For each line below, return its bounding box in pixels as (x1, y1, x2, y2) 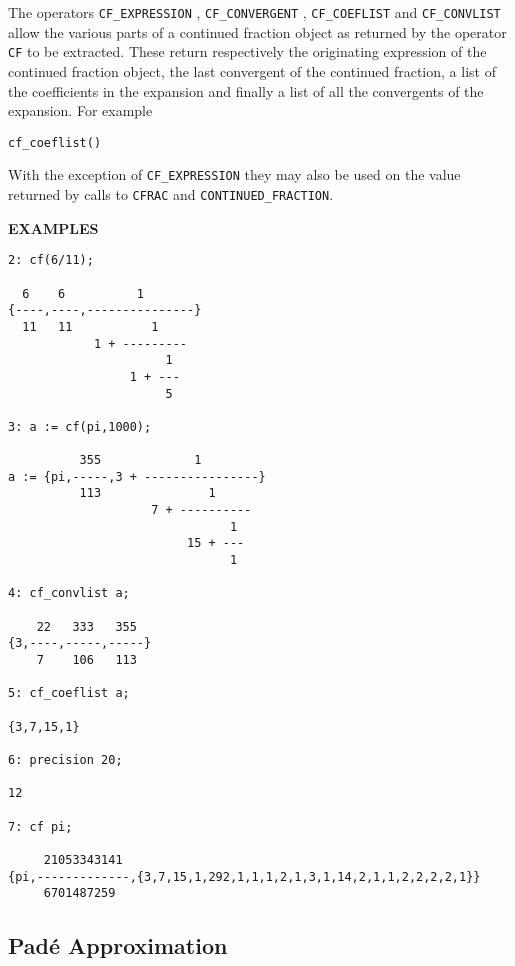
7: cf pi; (8, 819, 73, 834)
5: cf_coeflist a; (8, 686, 130, 701)
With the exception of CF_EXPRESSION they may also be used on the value (8, 164, 461, 185)
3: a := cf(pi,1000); (8, 419, 152, 434)
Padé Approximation (8, 930, 228, 961)
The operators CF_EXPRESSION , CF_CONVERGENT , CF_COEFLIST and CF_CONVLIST (8, 2, 501, 22)
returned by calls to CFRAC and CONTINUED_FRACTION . (8, 184, 334, 204)
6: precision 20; (8, 752, 123, 767)
